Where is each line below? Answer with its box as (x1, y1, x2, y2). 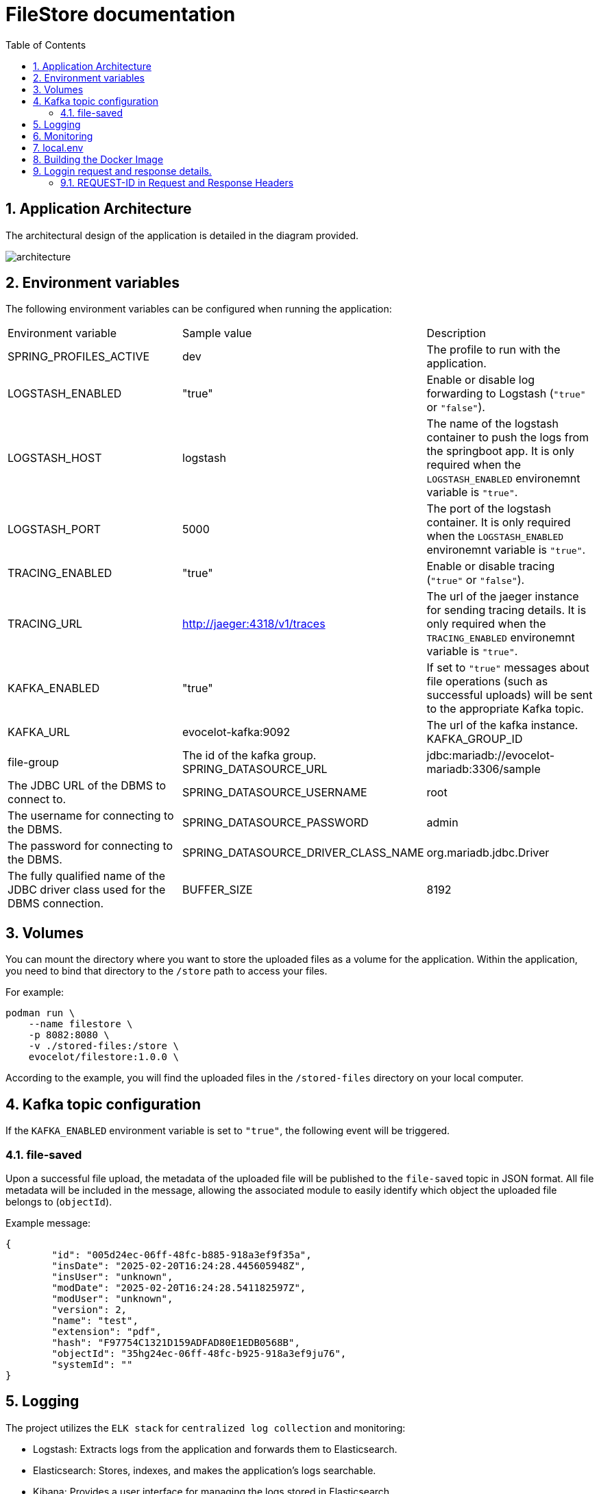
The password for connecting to (8, 839, 173, 853)
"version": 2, (51, 1303, 127, 1315)
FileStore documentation (5, 3, 236, 26)
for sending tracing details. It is (426, 603, 587, 617)
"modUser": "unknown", (51, 1293, 173, 1304)
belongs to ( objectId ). (5, 1195, 112, 1208)
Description (426, 326, 486, 341)
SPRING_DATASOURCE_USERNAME (182, 785, 367, 800)
